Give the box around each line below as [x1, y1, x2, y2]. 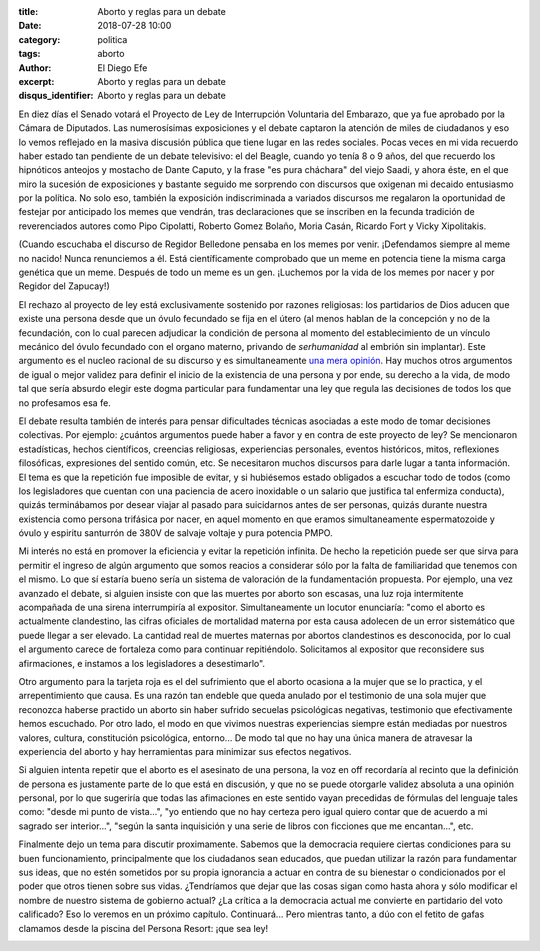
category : [18, 33, 61, 45]
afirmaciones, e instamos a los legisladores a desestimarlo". [18, 657, 265, 669]
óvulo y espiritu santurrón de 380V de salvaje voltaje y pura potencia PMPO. [18, 527, 334, 539]
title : [18, 6, 39, 17]
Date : [18, 20, 42, 32]
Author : [18, 61, 52, 74]
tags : [18, 48, 41, 60]
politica [97, 33, 128, 45]
